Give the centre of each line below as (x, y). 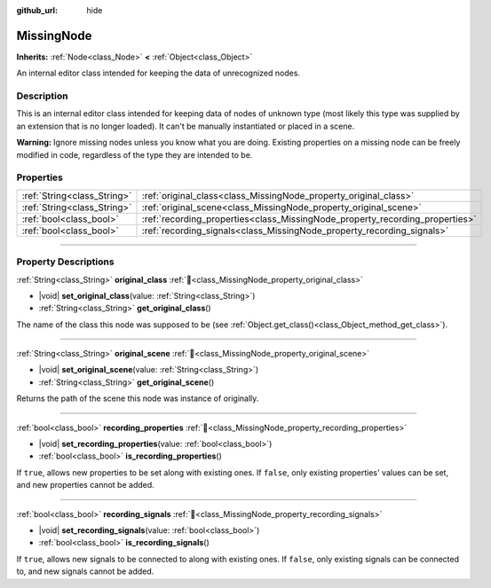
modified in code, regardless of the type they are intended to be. (135, 154)
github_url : (37, 10)
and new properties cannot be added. (85, 485)
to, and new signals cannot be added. (85, 571)
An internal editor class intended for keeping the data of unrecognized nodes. (158, 73)
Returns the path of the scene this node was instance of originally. (138, 398)
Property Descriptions (65, 262)
